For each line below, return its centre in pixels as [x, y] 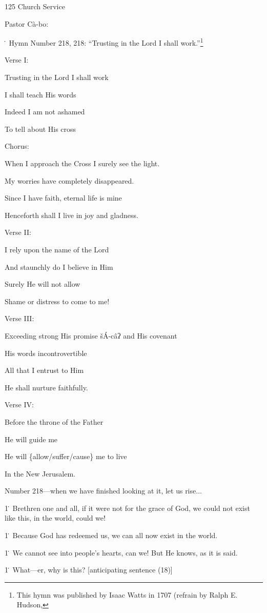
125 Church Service [35, 6]
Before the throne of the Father [54, 421]
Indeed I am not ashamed [45, 112]
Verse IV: [19, 404]
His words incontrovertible [46, 353]
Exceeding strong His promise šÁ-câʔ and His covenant [91, 335]
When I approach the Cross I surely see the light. [82, 163]
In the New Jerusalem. [40, 473]
